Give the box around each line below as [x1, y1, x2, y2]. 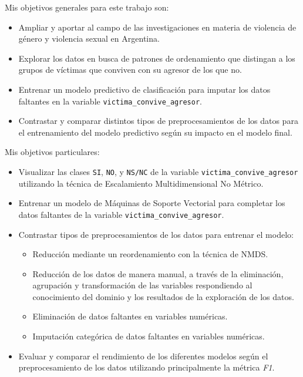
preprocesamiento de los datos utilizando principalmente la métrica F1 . [18, 361, 275, 373]
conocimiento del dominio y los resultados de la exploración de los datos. [32, 290, 294, 302]
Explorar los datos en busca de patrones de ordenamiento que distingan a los [18, 52, 295, 64]
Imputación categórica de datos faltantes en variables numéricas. [32, 330, 265, 342]
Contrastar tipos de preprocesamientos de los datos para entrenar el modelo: [18, 228, 294, 240]
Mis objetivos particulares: [5, 146, 100, 158]
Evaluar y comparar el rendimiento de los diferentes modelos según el [18, 349, 268, 362]
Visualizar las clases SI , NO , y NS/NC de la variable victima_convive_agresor [18, 166, 298, 177]
